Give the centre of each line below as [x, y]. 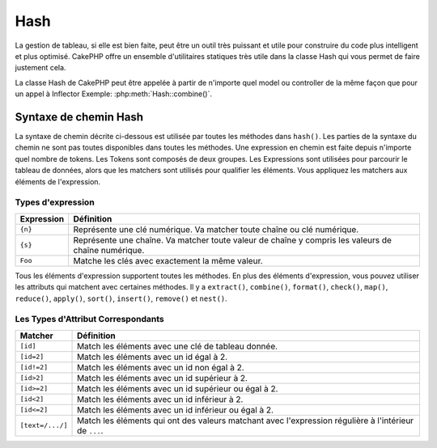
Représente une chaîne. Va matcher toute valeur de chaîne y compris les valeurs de [233, 240]
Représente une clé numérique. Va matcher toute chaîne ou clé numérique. [216, 229]
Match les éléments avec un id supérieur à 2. [163, 378]
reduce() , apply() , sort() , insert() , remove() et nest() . [121, 298]
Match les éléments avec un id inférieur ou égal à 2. [176, 410]
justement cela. [40, 68]
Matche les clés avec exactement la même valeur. [168, 260]
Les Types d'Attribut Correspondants [90, 319]
